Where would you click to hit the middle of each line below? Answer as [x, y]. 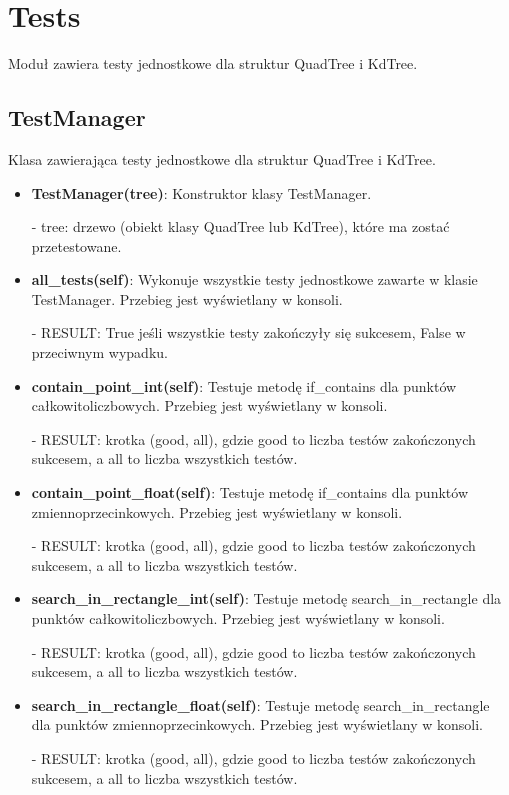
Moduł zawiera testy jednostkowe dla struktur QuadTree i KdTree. [213, 63]
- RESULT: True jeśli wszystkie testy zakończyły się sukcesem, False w [248, 332]
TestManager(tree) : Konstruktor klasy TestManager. [201, 192]
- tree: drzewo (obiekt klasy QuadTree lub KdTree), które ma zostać [240, 226]
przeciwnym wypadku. [99, 352]
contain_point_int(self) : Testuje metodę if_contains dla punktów [244, 385]
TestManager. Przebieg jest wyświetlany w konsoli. [187, 298]
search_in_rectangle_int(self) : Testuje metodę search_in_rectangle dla [266, 598]
